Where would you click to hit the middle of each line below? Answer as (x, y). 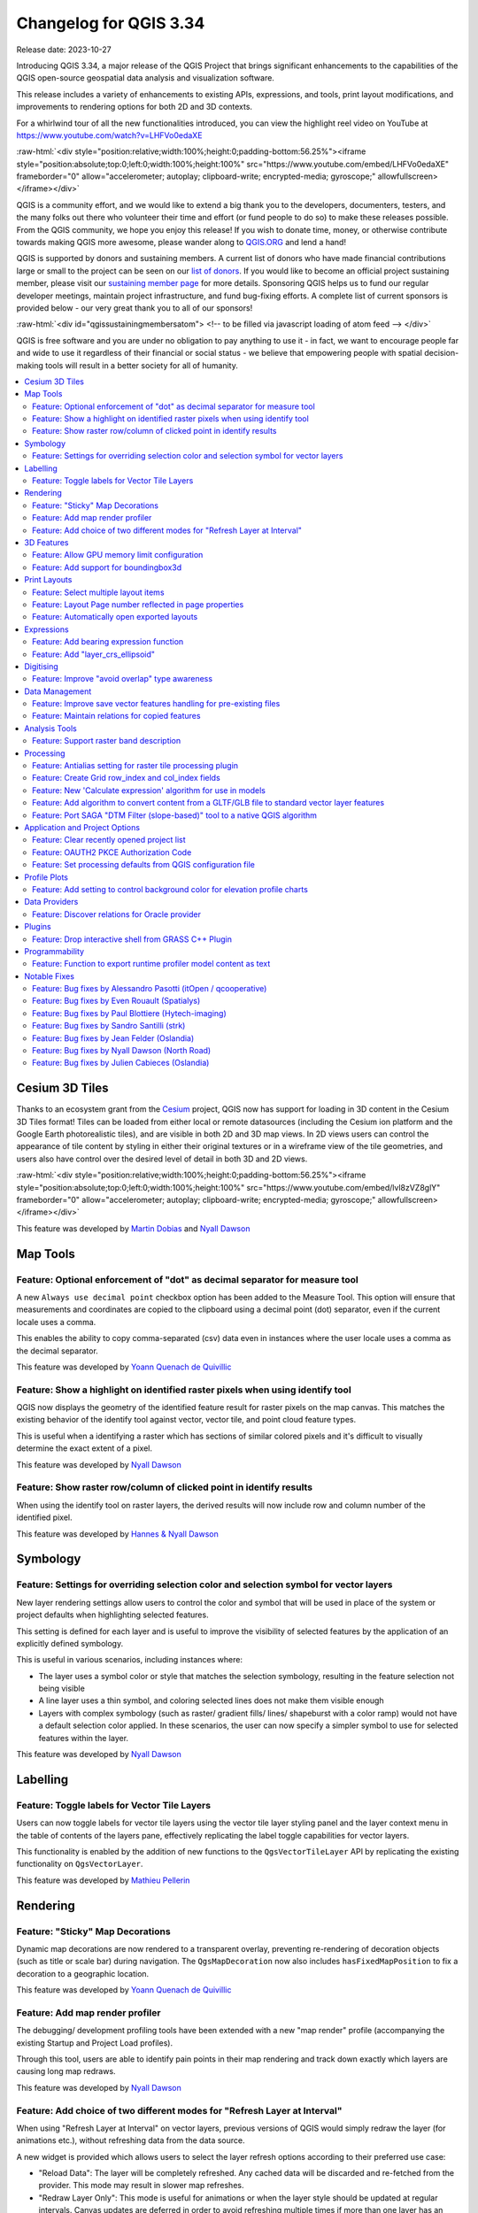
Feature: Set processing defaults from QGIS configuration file (144, 865)
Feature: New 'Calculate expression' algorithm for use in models (149, 790)
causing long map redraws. (66, 2071)
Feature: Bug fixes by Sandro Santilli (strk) (109, 1026)
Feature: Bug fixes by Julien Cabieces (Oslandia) (121, 1063)
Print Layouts (48, 580)
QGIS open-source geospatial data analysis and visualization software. (145, 78)
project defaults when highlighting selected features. (112, 1615)
